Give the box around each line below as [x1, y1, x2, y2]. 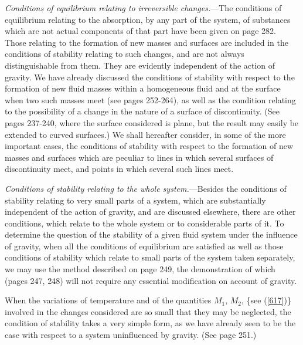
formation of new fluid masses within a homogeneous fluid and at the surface [5, 82, 281, 94]
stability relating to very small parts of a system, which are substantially [5, 194, 266, 206]
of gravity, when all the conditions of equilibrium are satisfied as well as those [5, 239, 284, 252]
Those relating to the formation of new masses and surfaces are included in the [5, 36, 288, 48]
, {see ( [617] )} [241, 294, 291, 306]
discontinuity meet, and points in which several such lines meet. [5, 163, 234, 175]
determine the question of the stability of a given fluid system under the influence [5, 228, 298, 241]
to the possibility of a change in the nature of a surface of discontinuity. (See [5, 105, 280, 117]
